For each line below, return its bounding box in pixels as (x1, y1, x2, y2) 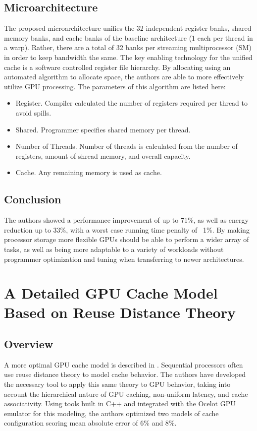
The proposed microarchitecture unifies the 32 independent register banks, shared (4, 23, 252, 33)
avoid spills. (15, 107, 51, 118)
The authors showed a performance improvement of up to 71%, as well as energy (4, 215, 249, 225)
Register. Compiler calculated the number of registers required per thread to (15, 98, 248, 108)
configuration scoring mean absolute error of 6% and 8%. (4, 418, 177, 428)
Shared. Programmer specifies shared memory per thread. (15, 124, 191, 134)
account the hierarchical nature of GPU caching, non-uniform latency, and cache (4, 388, 248, 399)
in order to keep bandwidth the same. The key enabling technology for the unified (4, 52, 253, 62)
